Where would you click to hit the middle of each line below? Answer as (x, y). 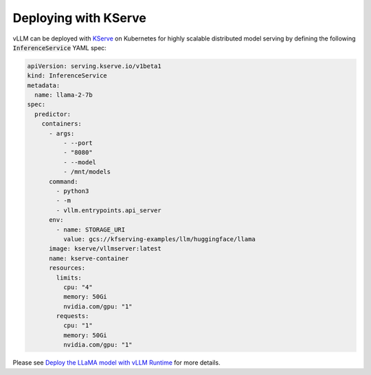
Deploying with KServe (80, 18)
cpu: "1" (78, 326)
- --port (78, 143)
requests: (72, 316)
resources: (67, 268)
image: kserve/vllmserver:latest (105, 249)
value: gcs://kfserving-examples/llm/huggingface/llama (159, 239)
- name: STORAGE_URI (91, 229)
